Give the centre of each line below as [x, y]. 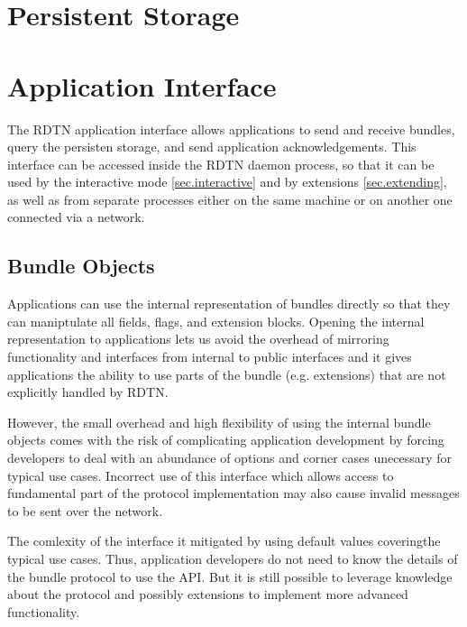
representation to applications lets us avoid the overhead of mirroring [198, 339]
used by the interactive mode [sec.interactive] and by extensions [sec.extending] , [227, 182]
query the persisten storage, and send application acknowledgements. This [212, 147]
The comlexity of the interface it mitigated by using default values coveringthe [224, 541]
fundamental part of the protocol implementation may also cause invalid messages [233, 493]
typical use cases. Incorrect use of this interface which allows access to [201, 475]
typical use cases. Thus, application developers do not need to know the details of [233, 558]
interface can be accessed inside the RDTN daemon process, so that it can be [221, 164]
